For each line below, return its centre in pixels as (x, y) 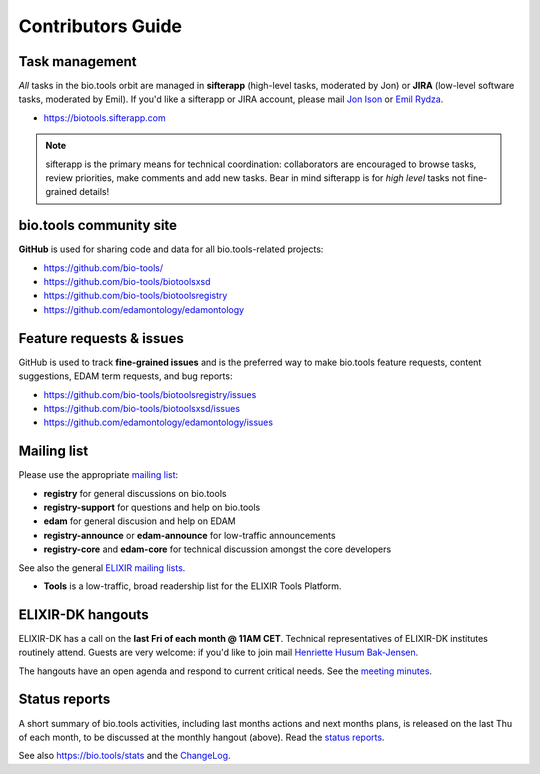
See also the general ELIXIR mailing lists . (102, 567)
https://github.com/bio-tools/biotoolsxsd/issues (141, 408)
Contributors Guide (100, 26)
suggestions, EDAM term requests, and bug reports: (125, 376)
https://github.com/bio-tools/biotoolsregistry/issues (150, 394)
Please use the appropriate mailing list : (98, 475)
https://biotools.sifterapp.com (104, 117)
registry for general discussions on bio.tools (135, 493)
